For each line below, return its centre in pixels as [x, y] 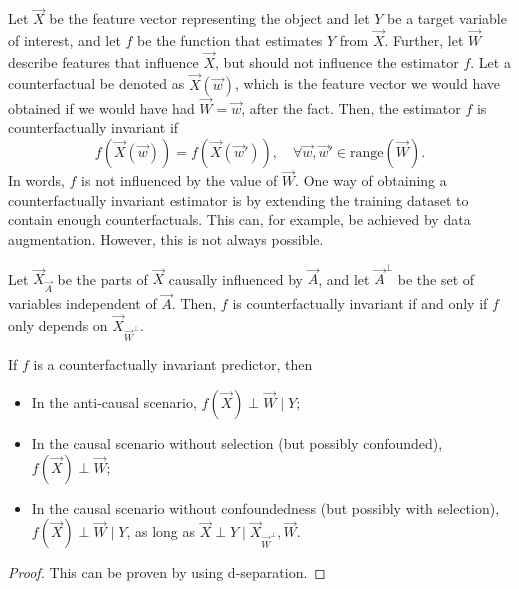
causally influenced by [235, 278]
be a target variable [447, 18]
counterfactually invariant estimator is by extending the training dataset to [238, 199]
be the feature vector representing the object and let [209, 18]
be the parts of [102, 278]
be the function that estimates [230, 40]
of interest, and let [64, 40]
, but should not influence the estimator [337, 61]
